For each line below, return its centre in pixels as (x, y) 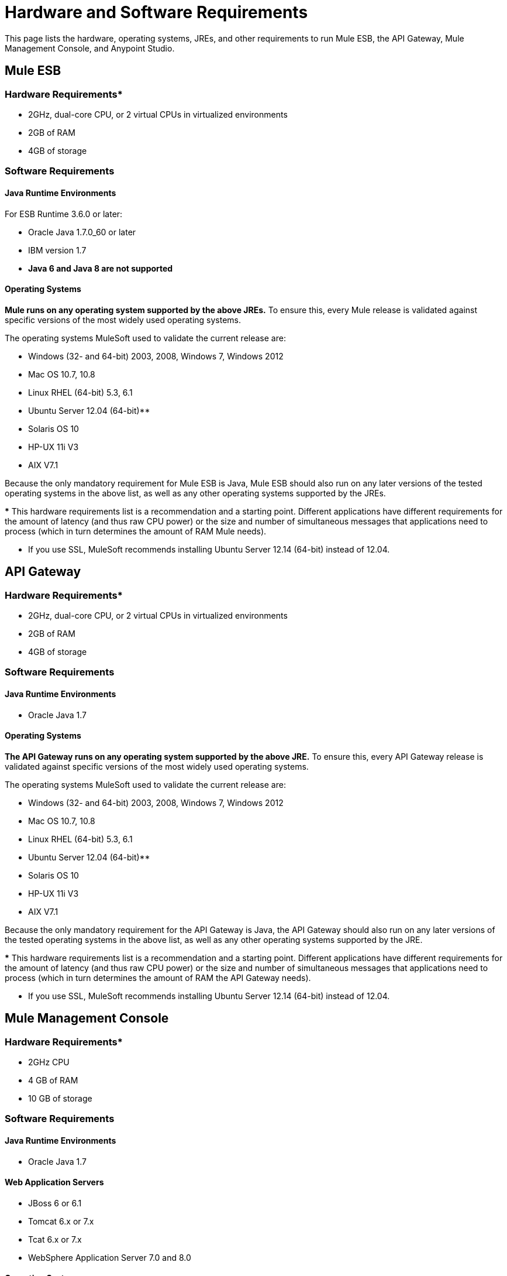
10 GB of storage (60, 1099)
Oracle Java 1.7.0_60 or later (82, 232)
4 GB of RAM (53, 1081)
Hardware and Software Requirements (156, 12)
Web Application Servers (54, 1182)
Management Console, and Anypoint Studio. (90, 48)
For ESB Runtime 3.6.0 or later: (64, 214)
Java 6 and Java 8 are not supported (101, 268)
